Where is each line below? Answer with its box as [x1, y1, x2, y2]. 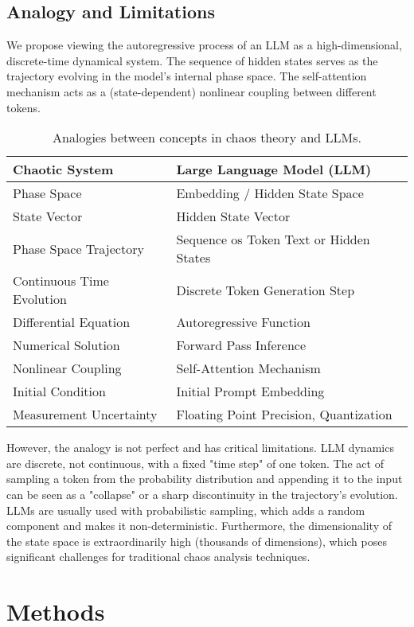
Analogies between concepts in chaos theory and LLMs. [53, 128, 361, 147]
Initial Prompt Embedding [176, 382, 325, 401]
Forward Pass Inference [176, 336, 306, 355]
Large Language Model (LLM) [176, 160, 372, 179]
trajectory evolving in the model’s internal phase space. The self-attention [6, 68, 367, 84]
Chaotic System [13, 160, 114, 179]
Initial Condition [13, 382, 106, 401]
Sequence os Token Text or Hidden [176, 230, 370, 249]
